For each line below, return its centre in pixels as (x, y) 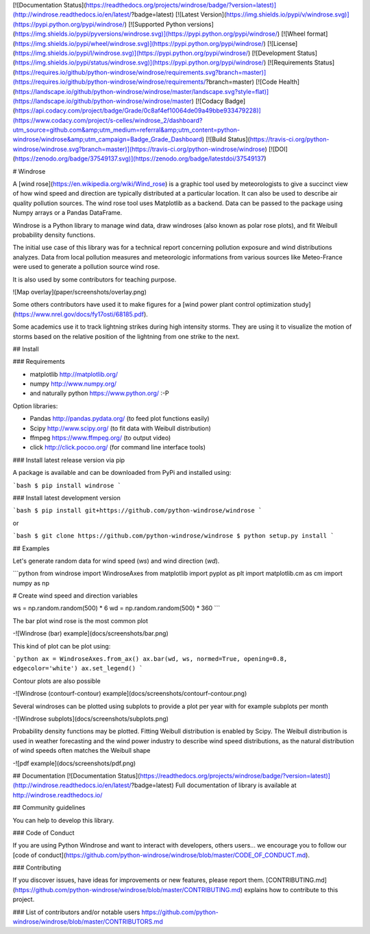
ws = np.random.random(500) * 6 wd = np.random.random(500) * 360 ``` (116, 608)
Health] (289, 82)
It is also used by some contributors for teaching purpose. (95, 279)
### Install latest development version (67, 498)
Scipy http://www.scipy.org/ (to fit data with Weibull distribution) (121, 428)
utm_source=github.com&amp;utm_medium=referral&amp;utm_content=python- (126, 130)
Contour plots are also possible (57, 681)
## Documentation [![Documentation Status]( (76, 775)
